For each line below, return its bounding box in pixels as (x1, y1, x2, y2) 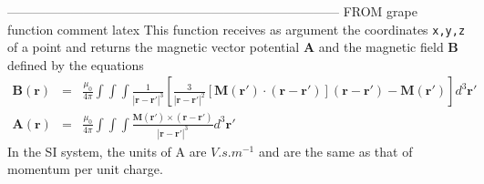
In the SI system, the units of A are (7, 141, 207, 160)
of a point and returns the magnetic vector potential (7, 37, 300, 56)
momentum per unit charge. (7, 159, 163, 179)
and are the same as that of (258, 141, 413, 160)
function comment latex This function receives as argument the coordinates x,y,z (7, 19, 466, 38)
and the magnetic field (318, 37, 444, 56)
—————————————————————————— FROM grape (7, 2, 417, 20)
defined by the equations (7, 55, 144, 74)
